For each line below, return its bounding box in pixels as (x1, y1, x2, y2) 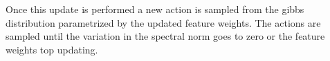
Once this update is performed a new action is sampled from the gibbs (6, 2, 304, 16)
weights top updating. (6, 42, 98, 56)
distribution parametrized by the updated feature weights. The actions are (6, 15, 321, 29)
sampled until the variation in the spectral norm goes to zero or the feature (6, 29, 325, 43)
